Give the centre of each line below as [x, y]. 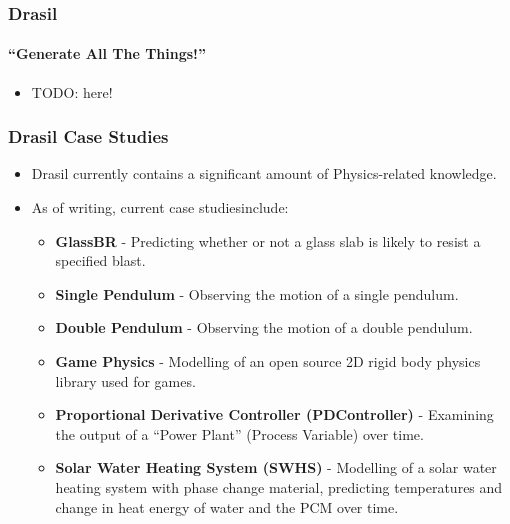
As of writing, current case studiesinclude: [160, 207]
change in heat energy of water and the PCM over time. [227, 506]
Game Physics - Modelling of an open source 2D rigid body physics [268, 361]
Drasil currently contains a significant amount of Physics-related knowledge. [264, 173]
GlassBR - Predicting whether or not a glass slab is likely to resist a [268, 240]
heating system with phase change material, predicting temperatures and [279, 486]
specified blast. [100, 260]
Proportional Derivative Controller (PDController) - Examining [274, 414]
